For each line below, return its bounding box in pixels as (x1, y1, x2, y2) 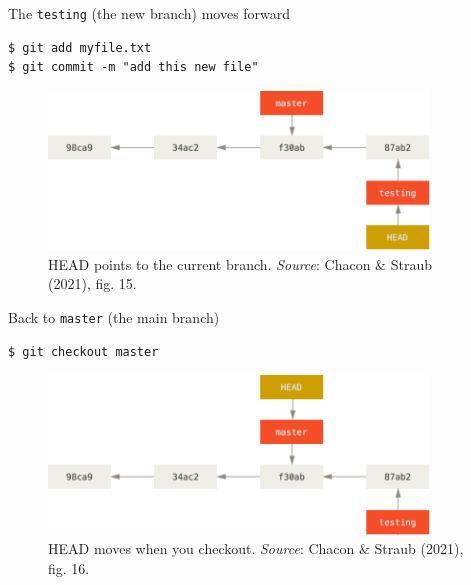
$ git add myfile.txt (8, 40, 152, 55)
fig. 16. (48, 557, 90, 578)
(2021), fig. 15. (48, 273, 137, 294)
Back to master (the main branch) (8, 306, 220, 327)
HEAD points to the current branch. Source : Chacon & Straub (48, 253, 432, 274)
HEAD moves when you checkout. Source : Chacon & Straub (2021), (48, 538, 464, 559)
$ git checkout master (8, 344, 159, 359)
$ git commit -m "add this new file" (8, 60, 259, 75)
